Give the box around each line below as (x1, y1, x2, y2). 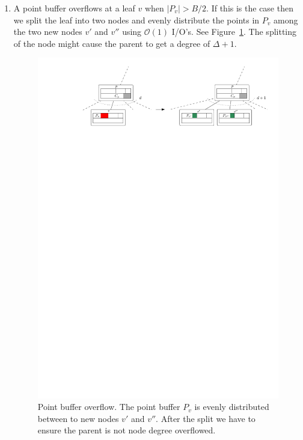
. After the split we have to (156, 412, 256, 424)
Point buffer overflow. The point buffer (37, 400, 180, 413)
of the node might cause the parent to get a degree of (13, 37, 210, 49)
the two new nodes (13, 25, 82, 38)
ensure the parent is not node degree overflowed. (37, 424, 216, 436)
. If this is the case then (206, 2, 293, 14)
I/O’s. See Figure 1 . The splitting (171, 25, 297, 38)
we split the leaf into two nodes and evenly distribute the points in (13, 13, 260, 26)
